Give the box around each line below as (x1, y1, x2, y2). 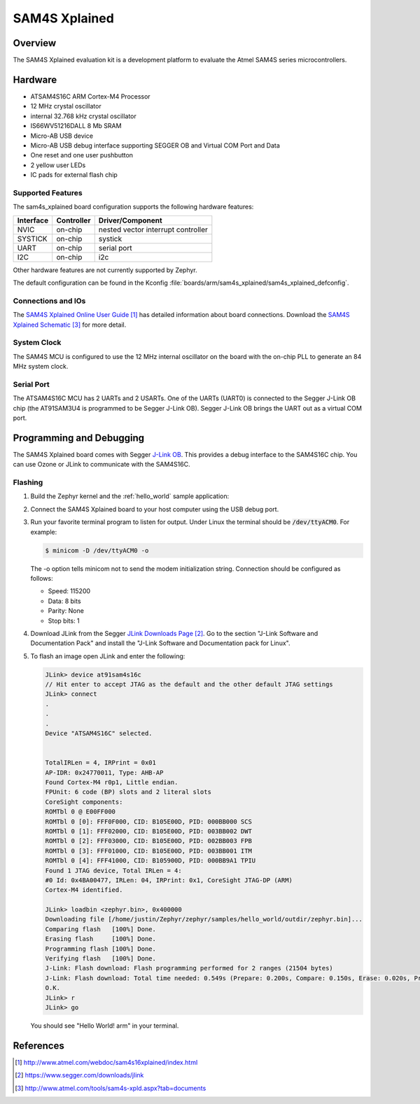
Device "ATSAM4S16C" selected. (45, 730, 153, 737)
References (13, 1040, 64, 1052)
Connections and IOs (13, 296, 86, 306)
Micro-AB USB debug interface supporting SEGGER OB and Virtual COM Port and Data (30, 141, 280, 150)
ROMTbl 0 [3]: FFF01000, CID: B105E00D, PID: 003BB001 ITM (45, 847, 252, 855)
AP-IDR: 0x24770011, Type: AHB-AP (45, 768, 164, 777)
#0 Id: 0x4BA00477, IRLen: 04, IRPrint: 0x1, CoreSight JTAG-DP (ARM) (45, 876, 293, 884)
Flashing (13, 478, 43, 488)
